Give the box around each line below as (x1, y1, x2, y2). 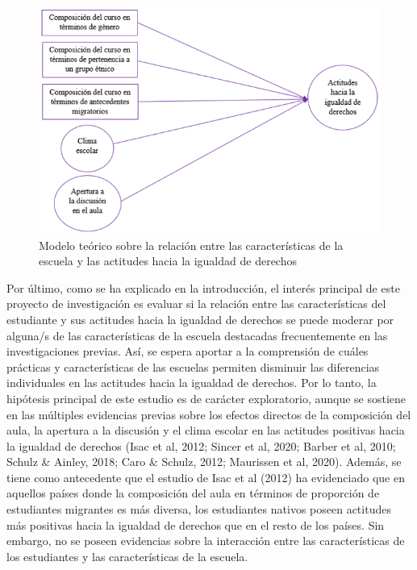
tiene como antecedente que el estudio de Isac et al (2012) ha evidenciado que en (6, 468, 405, 485)
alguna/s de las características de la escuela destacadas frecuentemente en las (6, 327, 388, 343)
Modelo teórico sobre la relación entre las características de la (39, 236, 344, 253)
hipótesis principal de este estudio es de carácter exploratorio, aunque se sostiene (6, 389, 407, 406)
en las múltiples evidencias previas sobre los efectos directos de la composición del (6, 406, 411, 422)
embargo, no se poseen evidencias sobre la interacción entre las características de (6, 532, 405, 549)
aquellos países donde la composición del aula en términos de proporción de (6, 485, 380, 501)
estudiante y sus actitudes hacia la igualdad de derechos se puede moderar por (6, 310, 394, 327)
